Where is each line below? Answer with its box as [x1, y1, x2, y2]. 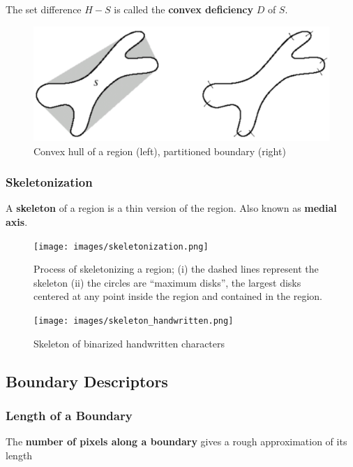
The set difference [6, 2, 82, 16]
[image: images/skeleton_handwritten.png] [33, 316, 234, 326]
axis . [6, 214, 28, 229]
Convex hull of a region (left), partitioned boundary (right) [33, 143, 286, 158]
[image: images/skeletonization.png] [33, 241, 209, 252]
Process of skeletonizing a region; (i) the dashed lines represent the [33, 261, 319, 276]
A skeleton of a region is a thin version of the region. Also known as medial [6, 201, 337, 215]
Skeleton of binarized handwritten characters [33, 336, 225, 350]
